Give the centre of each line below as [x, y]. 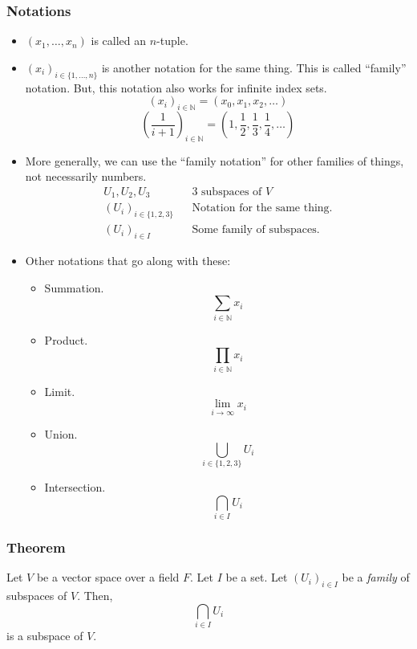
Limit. [60, 391]
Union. [61, 434]
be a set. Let [257, 577]
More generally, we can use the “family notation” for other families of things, [215, 160]
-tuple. [172, 41]
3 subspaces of [227, 192]
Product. [66, 339]
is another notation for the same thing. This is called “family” [254, 67]
